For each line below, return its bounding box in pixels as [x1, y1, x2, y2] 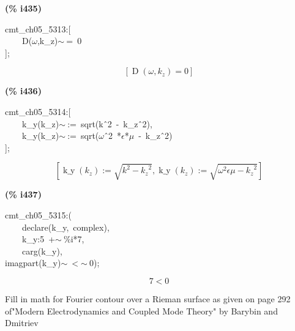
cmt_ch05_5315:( [5, 208, 72, 221]
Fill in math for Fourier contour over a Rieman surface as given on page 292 [5, 292, 291, 305]
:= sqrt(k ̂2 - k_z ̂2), [67, 117, 152, 130]
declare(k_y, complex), [21, 220, 110, 233]
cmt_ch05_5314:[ [5, 105, 71, 117]
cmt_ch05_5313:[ [5, 22, 71, 35]
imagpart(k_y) [5, 256, 61, 269]
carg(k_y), [21, 244, 62, 257]
